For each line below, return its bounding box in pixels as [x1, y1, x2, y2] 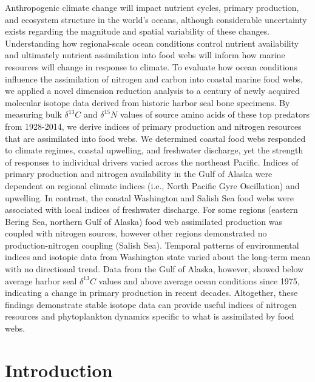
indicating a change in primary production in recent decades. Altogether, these [5, 286, 298, 299]
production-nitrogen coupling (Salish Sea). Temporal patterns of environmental [5, 238, 299, 251]
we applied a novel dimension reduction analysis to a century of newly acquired [5, 84, 300, 97]
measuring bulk [5, 108, 62, 121]
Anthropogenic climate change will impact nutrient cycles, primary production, [5, 1, 299, 13]
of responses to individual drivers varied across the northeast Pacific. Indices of [5, 155, 299, 168]
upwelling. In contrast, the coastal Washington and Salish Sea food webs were [5, 191, 294, 204]
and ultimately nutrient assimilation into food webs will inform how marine [5, 49, 285, 61]
